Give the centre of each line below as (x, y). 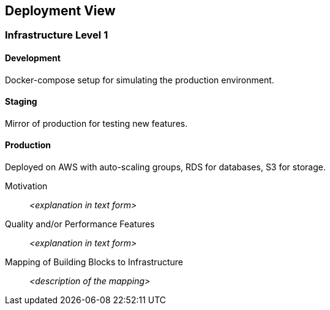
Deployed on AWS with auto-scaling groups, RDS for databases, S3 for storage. (165, 167)
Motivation (26, 186)
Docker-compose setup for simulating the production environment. (140, 80)
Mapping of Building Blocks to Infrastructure (94, 262)
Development (33, 58)
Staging (21, 102)
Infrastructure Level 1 (57, 35)
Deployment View (60, 11)
